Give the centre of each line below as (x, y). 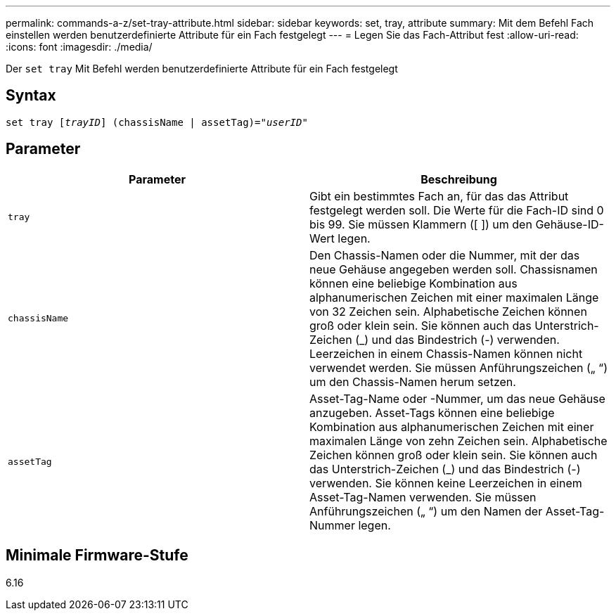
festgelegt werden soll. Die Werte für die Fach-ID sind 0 (457, 210)
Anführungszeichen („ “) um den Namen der (426, 511)
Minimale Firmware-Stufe (97, 556)
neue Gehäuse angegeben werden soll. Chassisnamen (454, 269)
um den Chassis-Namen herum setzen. (413, 381)
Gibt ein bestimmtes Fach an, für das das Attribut (439, 196)
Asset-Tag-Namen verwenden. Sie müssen (423, 497)
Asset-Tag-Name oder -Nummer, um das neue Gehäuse (457, 398)
